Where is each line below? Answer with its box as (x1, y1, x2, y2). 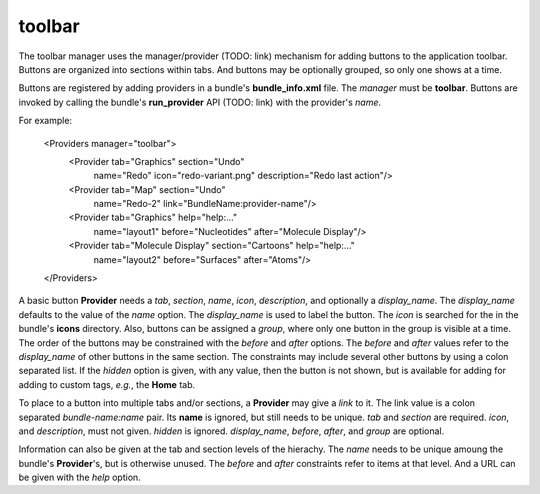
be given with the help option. (18, 471, 142, 484)
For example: (18, 115, 73, 127)
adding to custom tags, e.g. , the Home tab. (18, 378, 196, 390)
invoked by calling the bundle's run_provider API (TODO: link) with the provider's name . (18, 96, 382, 108)
